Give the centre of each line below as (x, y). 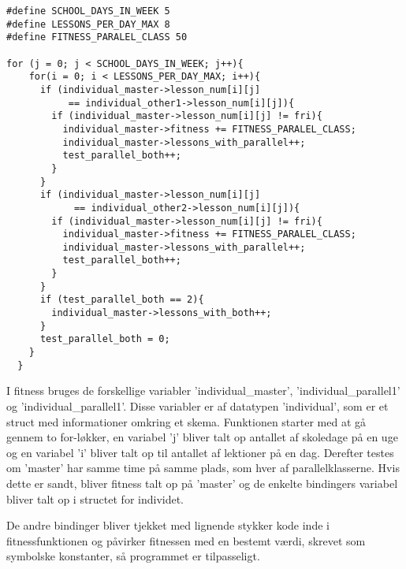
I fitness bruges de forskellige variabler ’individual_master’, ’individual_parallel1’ (203, 390)
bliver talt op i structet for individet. (95, 498)
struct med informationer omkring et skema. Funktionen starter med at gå (186, 421)
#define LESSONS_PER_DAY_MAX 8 (88, 24)
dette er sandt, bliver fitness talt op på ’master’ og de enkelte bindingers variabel (202, 483)
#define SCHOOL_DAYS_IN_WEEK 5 (88, 11)
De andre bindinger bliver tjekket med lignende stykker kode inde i (168, 525)
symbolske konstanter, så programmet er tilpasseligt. (133, 556)
